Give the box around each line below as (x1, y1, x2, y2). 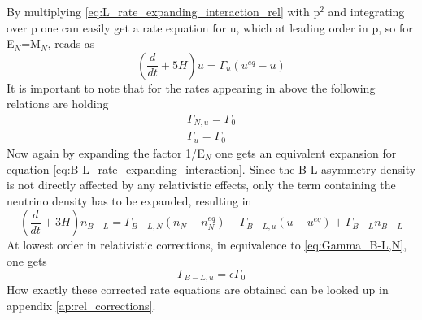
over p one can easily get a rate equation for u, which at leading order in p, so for (7, 19, 413, 36)
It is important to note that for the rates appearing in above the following (7, 79, 376, 96)
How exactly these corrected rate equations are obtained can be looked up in (7, 280, 389, 297)
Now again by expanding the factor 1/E (7, 144, 205, 161)
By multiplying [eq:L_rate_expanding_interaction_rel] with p (7, 3, 320, 19)
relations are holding (7, 95, 109, 112)
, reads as (47, 35, 95, 52)
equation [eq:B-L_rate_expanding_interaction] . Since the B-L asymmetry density (7, 160, 416, 177)
